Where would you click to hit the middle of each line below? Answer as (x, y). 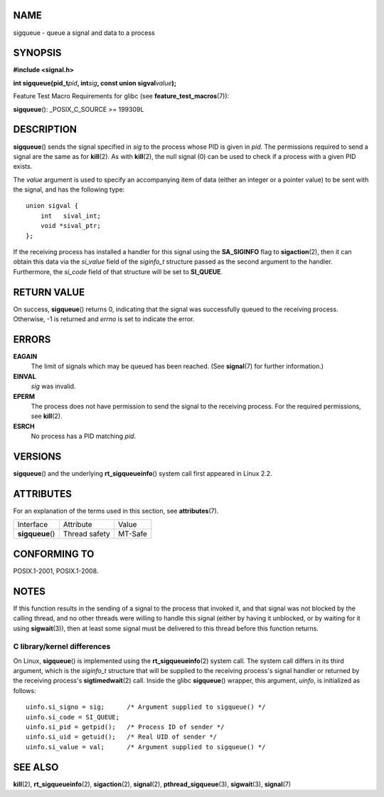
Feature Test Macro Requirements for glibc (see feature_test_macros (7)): (121, 96)
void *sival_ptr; (70, 226)
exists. (23, 167)
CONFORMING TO (54, 554)
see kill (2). (47, 416)
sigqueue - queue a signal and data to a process (84, 33)
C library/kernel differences (62, 647)
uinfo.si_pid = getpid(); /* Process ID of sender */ (125, 727)
